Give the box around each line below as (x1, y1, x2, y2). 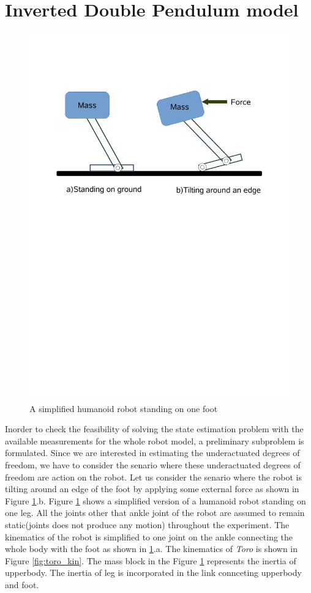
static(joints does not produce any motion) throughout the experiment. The (5, 518, 290, 531)
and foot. (5, 578, 39, 591)
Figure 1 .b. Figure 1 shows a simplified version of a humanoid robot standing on (5, 494, 306, 507)
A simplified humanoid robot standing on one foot (29, 402, 218, 414)
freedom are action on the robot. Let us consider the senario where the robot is (5, 470, 302, 483)
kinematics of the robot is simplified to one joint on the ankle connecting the (5, 530, 293, 543)
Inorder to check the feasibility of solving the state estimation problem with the (5, 422, 304, 435)
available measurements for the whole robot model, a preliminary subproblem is (5, 434, 304, 447)
